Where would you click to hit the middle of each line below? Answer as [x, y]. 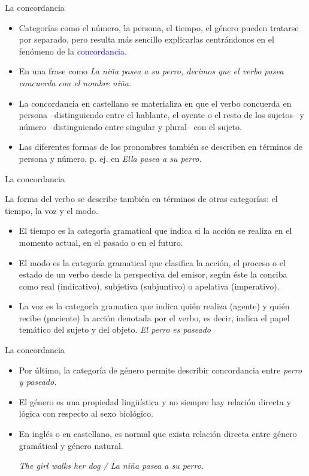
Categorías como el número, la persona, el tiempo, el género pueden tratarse [159, 27]
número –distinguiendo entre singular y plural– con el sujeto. [130, 126]
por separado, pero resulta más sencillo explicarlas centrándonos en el [146, 39]
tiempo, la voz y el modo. [51, 210]
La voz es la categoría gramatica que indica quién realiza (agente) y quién [154, 306]
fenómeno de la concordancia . [73, 51]
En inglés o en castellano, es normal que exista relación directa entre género [158, 434]
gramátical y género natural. [71, 445]
